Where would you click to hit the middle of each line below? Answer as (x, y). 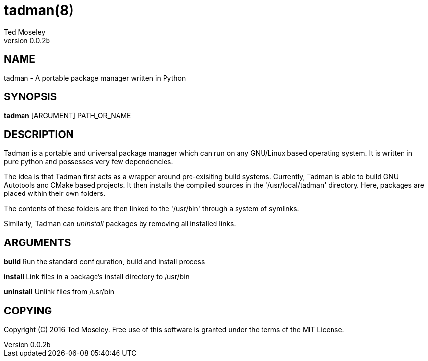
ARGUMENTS (37, 242)
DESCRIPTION (39, 134)
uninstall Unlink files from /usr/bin (59, 292)
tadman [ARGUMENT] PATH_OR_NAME (68, 116)
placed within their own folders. (55, 193)
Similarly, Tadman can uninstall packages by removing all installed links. (120, 224)
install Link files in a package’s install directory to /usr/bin (97, 277)
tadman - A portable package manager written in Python (95, 78)
